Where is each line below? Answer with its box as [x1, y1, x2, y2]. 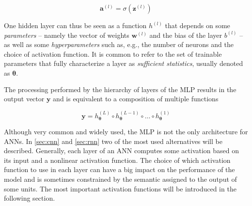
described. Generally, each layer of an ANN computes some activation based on [4, 145, 239, 156]
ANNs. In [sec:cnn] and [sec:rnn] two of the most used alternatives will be [4, 136, 222, 146]
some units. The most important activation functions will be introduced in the [4, 183, 236, 193]
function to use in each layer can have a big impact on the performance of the [4, 164, 235, 174]
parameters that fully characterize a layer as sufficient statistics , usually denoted [4, 58, 243, 68]
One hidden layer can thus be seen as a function [4, 20, 147, 30]
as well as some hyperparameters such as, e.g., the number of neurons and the [4, 39, 234, 49]
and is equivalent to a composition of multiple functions [53, 94, 219, 104]
